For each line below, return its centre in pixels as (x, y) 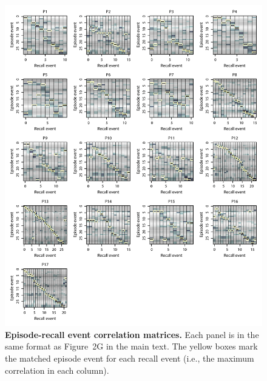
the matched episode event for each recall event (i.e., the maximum (130, 358)
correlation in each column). (57, 370)
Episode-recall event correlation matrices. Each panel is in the (132, 334)
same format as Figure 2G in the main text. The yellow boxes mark (131, 346)
